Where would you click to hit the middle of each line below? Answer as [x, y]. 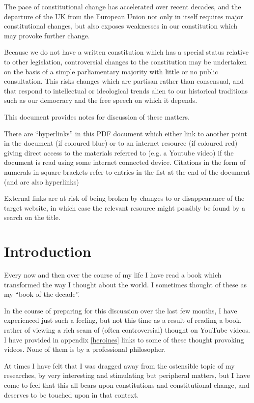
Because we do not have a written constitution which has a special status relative [127, 52]
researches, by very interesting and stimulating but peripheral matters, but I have [127, 375]
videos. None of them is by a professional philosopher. [85, 349]
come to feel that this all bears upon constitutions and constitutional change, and [127, 385]
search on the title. [32, 217]
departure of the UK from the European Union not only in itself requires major [124, 16]
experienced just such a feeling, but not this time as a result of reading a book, [123, 320]
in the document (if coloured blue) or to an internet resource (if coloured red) [121, 143]
